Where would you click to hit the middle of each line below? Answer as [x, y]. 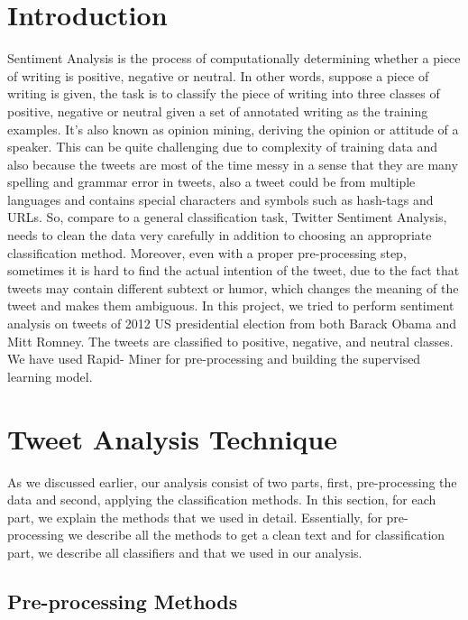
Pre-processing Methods [123, 601]
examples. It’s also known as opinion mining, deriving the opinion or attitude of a [233, 129]
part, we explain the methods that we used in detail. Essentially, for [195, 517]
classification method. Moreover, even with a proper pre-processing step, [207, 252]
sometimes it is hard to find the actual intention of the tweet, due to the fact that [234, 270]
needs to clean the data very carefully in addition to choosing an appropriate [220, 235]
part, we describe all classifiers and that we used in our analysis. [185, 552]
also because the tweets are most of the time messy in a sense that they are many [233, 164]
